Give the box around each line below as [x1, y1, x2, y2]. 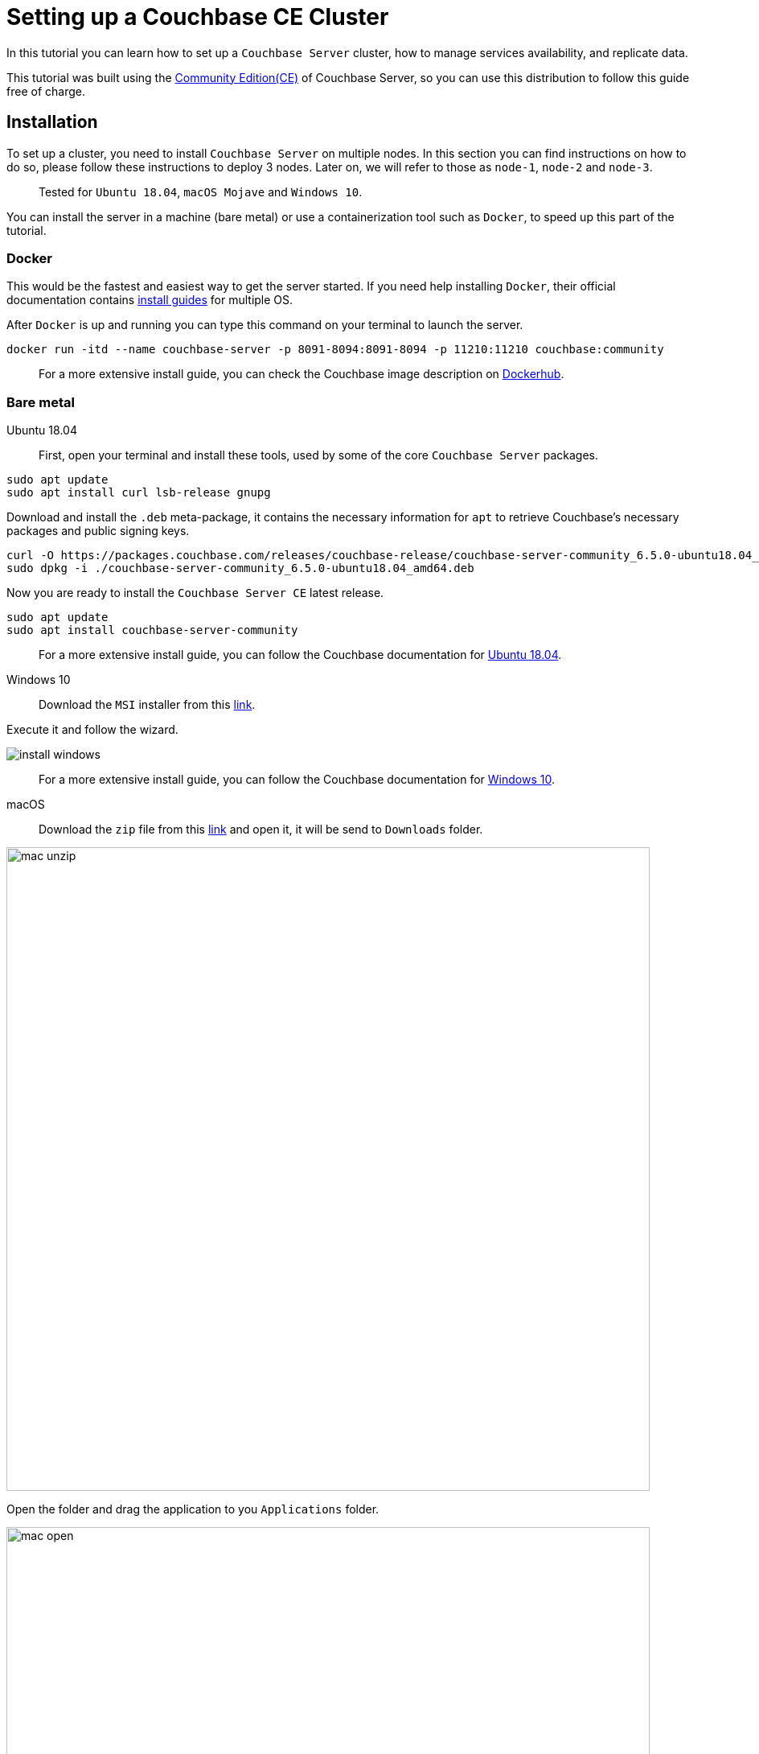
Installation [6, 112, 98, 133]
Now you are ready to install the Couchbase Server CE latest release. [6, 586, 384, 600]
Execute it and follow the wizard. [6, 723, 178, 737]
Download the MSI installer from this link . [39, 698, 256, 712]
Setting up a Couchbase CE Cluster [6, 3, 389, 31]
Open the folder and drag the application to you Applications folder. [6, 1502, 379, 1517]
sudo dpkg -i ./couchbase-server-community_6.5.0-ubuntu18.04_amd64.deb [6, 562, 474, 575]
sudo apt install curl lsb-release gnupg [6, 486, 271, 500]
